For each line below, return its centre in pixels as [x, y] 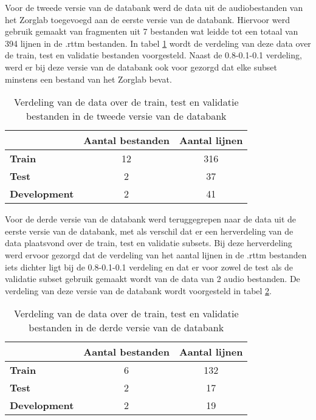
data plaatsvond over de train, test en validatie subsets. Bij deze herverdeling [149, 243]
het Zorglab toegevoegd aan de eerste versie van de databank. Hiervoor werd [147, 19]
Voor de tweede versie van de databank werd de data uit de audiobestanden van [154, 7]
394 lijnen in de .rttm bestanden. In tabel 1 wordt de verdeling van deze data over [158, 43]
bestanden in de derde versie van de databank [126, 328]
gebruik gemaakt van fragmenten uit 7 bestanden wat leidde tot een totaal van [152, 31]
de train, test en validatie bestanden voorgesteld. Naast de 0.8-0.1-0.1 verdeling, [153, 55]
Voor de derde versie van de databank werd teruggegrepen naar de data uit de [151, 219]
